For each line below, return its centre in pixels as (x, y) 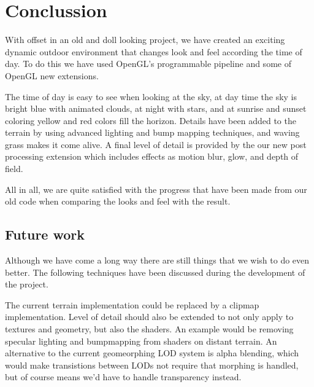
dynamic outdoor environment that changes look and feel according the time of (154, 51)
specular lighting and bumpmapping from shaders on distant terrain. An (141, 341)
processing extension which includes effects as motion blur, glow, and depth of (152, 156)
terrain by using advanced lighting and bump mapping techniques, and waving (152, 132)
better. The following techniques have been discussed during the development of (155, 272)
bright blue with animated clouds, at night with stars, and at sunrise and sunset (156, 108)
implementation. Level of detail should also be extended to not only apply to (149, 317)
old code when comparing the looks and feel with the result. (118, 201)
